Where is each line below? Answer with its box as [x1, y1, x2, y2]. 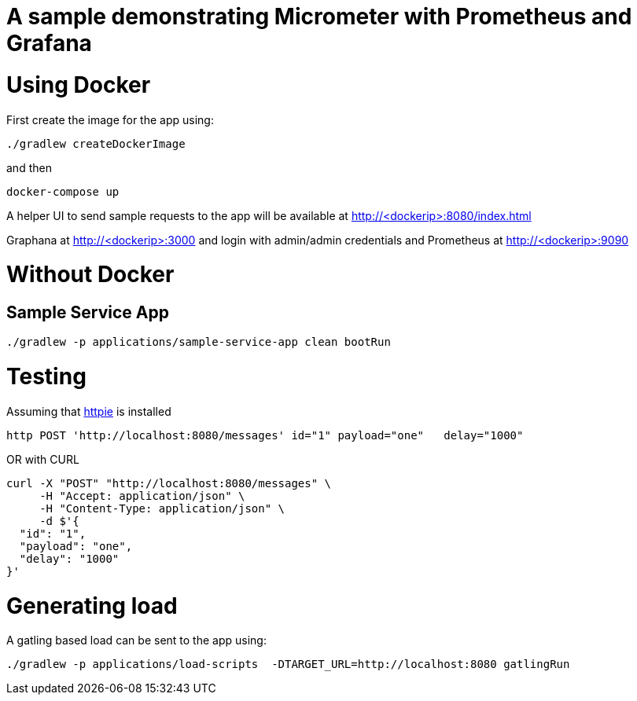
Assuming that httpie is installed [6, 404, 171, 418]
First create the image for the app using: [6, 112, 214, 127]
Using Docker [6, 71, 151, 98]
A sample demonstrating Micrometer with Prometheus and [6, 3, 632, 30]
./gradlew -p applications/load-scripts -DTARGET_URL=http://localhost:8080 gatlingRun [6, 658, 570, 671]
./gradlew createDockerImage [6, 137, 186, 150]
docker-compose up [6, 185, 120, 198]
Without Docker [6, 261, 175, 288]
